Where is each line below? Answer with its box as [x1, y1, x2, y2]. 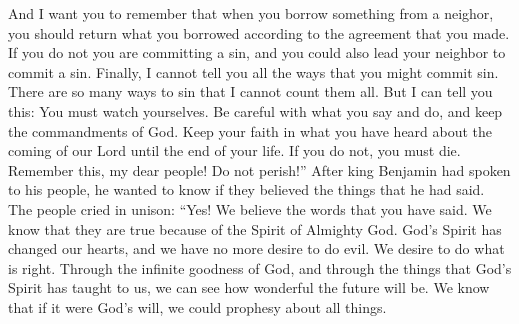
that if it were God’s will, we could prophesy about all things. [8, 296, 387, 317]
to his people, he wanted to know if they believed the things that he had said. [8, 179, 485, 200]
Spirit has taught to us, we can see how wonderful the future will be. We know [8, 277, 490, 298]
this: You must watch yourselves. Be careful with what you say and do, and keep [8, 100, 503, 121]
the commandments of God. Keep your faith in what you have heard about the [8, 120, 493, 141]
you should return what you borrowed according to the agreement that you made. [8, 22, 510, 43]
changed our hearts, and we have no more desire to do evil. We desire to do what [8, 238, 505, 259]
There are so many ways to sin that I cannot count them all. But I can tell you [8, 81, 493, 102]
